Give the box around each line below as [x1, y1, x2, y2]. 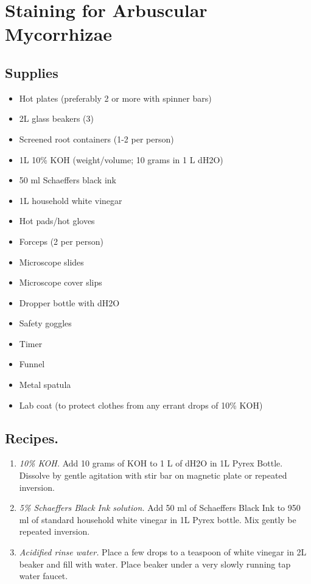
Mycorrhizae [5, 21, 113, 46]
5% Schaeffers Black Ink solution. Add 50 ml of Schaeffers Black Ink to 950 [19, 501, 301, 514]
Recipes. [5, 428, 59, 447]
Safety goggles [19, 317, 72, 329]
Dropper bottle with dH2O [19, 296, 120, 309]
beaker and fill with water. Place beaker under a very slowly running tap [19, 557, 291, 570]
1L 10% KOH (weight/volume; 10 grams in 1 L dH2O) [19, 153, 223, 166]
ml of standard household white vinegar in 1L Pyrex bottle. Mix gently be [19, 513, 296, 526]
